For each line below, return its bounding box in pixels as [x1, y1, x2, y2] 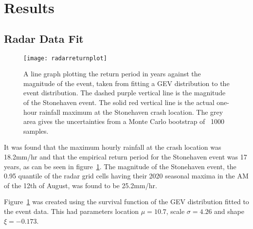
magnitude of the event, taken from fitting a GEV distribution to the [23, 78, 230, 88]
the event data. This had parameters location [4, 206, 139, 216]
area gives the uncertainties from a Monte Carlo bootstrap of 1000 [23, 116, 225, 126]
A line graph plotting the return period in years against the [23, 69, 201, 79]
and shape [214, 206, 245, 216]
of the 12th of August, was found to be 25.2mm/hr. [4, 180, 157, 190]
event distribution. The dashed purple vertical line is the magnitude [23, 88, 226, 98]
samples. [23, 125, 49, 136]
